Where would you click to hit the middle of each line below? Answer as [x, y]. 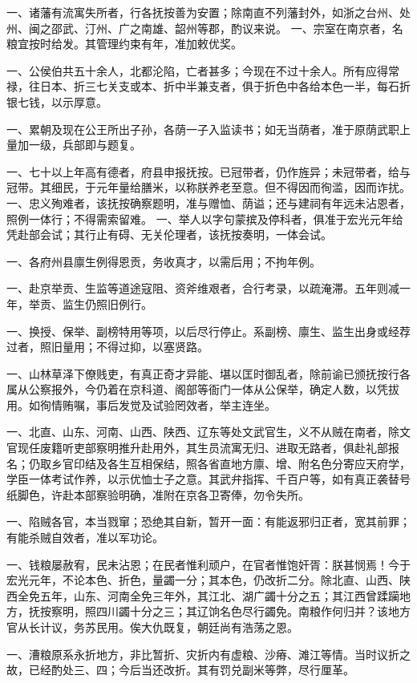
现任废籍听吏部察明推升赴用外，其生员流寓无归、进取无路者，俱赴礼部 [202, 448]
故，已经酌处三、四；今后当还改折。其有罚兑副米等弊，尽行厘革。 [180, 670]
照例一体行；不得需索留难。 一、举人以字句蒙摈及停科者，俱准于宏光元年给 [205, 218]
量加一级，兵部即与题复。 [74, 145]
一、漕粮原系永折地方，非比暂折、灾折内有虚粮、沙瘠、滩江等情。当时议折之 [208, 654]
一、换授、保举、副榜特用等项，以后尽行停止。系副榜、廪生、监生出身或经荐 [208, 331]
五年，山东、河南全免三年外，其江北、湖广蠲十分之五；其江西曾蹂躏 [219, 595]
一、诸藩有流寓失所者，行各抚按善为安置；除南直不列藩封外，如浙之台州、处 [208, 12]
